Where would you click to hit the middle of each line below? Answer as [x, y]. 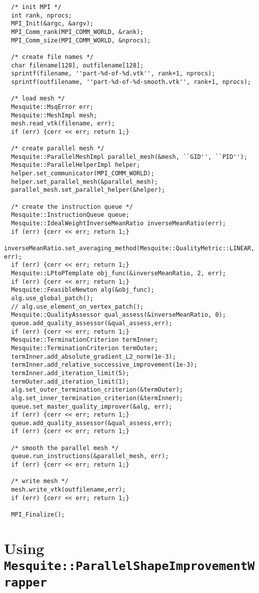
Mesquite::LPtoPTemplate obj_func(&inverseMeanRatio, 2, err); [118, 273]
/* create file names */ [52, 57]
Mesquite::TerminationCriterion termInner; [84, 340]
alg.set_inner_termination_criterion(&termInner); [97, 398]
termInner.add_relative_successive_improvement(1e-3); [104, 365]
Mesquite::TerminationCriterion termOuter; [84, 348]
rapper [25, 583]
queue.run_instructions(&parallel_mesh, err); [90, 456]
